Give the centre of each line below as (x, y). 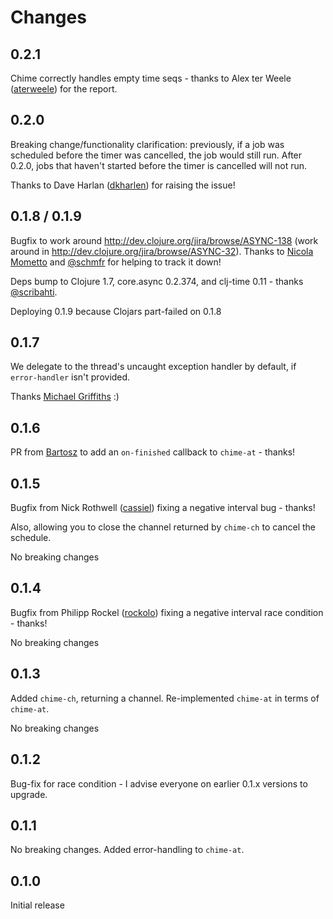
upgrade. (29, 794)
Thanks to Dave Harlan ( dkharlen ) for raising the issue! (123, 185)
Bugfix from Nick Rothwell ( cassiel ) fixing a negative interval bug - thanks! (163, 508)
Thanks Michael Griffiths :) (65, 397)
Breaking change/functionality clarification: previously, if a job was (147, 144)
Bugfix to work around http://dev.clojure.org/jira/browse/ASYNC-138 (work (164, 240)
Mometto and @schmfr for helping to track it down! (116, 262)
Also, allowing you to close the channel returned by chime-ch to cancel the (163, 527)
